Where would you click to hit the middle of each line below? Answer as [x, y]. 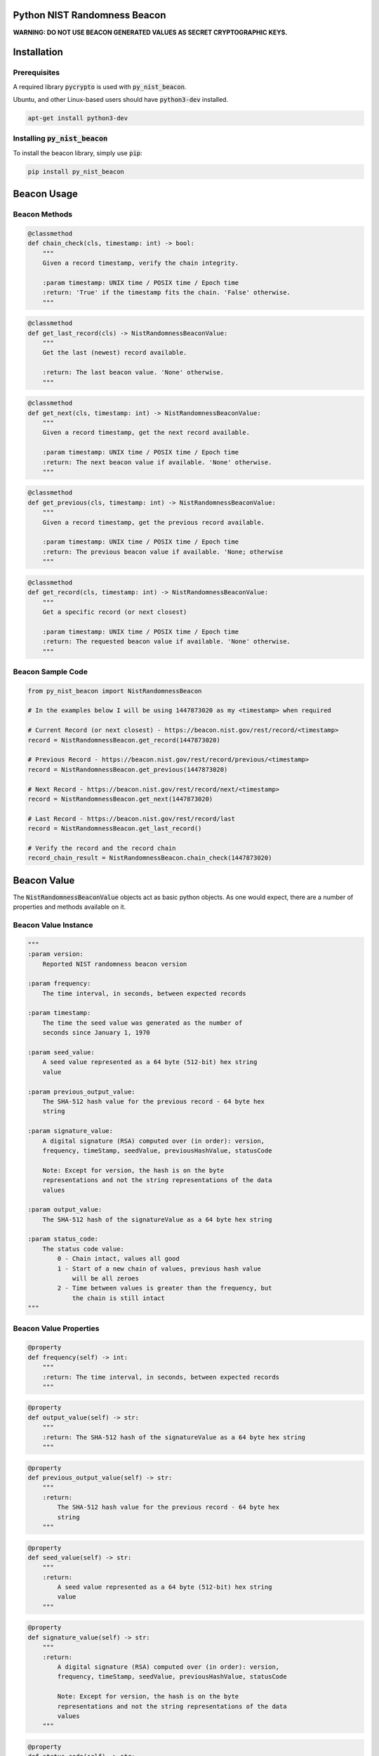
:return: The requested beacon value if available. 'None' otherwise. [167, 642]
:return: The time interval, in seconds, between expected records [161, 1377]
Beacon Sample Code [50, 671]
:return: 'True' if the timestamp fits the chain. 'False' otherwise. [167, 293]
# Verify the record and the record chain [102, 848]
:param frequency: [59, 984]
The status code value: [83, 1249]
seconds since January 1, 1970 [96, 1033]
